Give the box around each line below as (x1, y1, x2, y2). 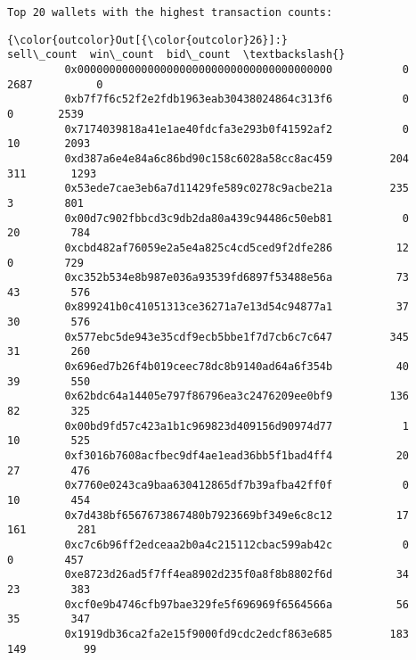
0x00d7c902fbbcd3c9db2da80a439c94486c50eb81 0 (64, 211, 410, 225)
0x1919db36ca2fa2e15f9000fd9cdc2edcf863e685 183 (64, 627, 410, 640)
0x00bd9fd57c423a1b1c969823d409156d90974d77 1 (64, 419, 410, 433)
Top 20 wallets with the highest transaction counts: (7, 6, 333, 19)
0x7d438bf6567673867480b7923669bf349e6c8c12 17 (64, 508, 410, 522)
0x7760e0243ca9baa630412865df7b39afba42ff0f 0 (64, 479, 410, 492)
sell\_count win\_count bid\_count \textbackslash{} (7, 48, 346, 62)
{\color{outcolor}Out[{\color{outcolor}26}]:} (7, 33, 288, 46)
